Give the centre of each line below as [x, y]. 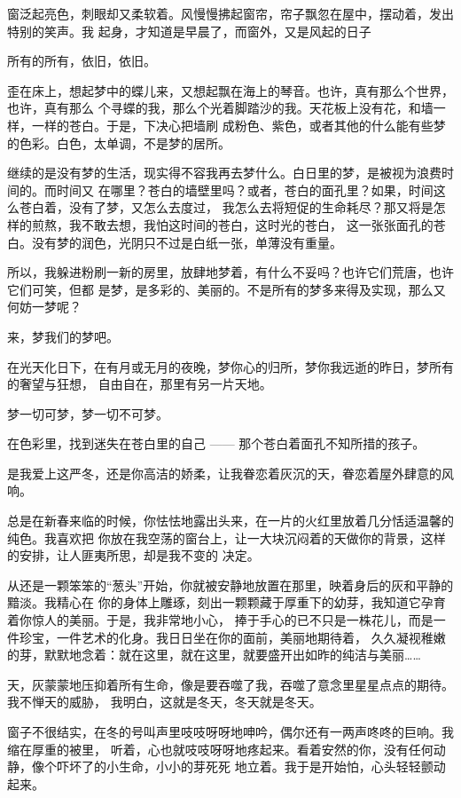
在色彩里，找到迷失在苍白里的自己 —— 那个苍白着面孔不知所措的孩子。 [216, 443]
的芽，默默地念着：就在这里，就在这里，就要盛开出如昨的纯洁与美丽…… [214, 655]
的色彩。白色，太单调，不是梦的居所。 [119, 142]
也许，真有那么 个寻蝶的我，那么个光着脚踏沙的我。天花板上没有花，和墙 [220, 108]
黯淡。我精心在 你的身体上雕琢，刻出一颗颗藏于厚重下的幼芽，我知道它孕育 [227, 602]
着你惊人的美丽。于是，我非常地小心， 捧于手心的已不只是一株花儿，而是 [220, 620]
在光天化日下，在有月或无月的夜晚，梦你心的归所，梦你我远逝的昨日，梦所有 [230, 366]
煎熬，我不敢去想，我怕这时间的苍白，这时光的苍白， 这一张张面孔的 [232, 224]
